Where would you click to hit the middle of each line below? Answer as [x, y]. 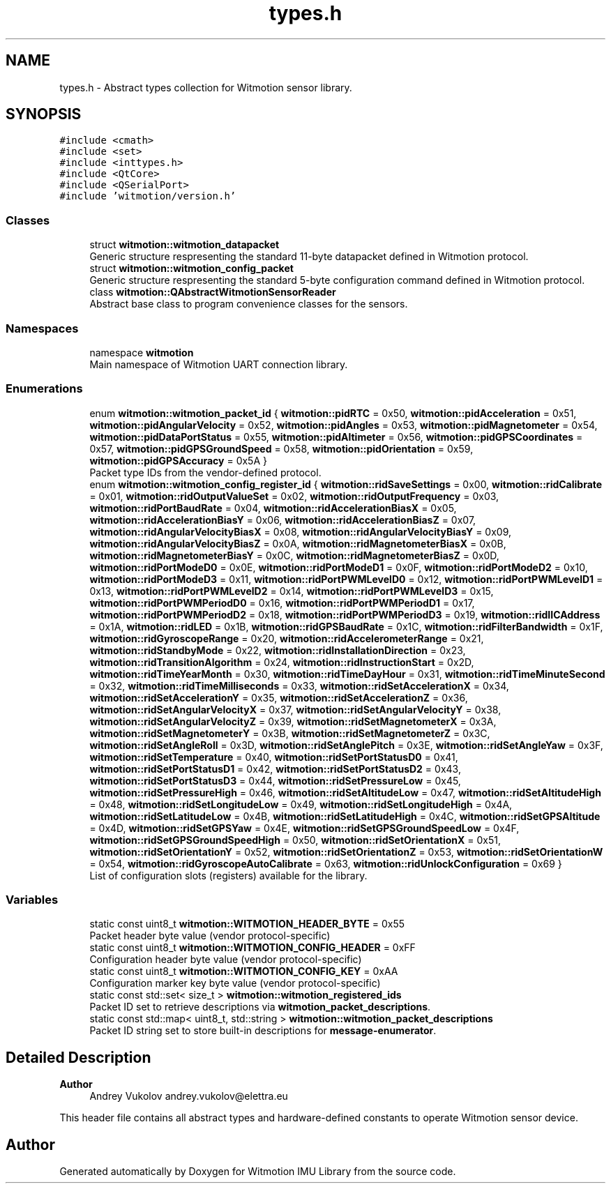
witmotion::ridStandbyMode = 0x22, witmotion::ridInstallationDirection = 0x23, [278, 650]
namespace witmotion [142, 352]
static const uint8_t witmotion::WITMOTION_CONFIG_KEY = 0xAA [244, 971]
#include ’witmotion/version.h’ [148, 196]
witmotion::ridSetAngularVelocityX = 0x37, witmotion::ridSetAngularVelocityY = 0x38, [295, 709]
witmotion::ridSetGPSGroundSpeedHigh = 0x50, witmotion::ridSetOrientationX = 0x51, [295, 840]
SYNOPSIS [44, 114]
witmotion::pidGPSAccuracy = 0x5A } [178, 460]
